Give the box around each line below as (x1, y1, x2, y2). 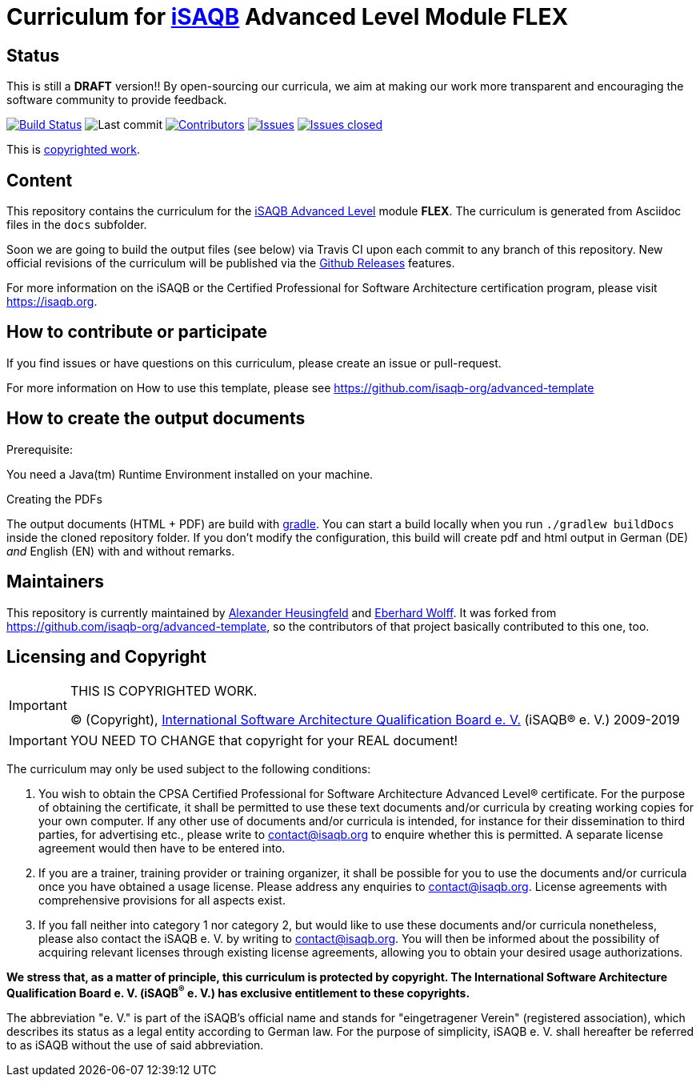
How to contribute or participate (6, 322, 268, 343)
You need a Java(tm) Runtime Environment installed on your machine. (6, 467, 374, 481)
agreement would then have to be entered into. (38, 841, 286, 856)
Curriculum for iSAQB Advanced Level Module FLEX (6, 3, 569, 30)
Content (6, 170, 73, 191)
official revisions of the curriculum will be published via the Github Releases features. (6, 256, 455, 271)
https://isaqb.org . (6, 295, 98, 309)
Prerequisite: (6, 442, 74, 456)
